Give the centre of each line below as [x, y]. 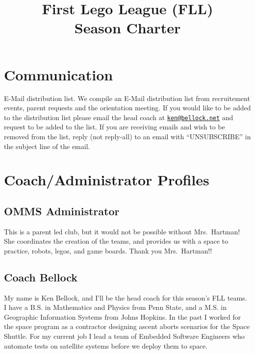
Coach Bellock [41, 277]
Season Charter [127, 28]
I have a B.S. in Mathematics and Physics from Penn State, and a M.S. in [115, 307]
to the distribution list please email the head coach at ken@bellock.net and [119, 117]
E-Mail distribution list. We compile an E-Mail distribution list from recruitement [127, 98]
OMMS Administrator [62, 211]
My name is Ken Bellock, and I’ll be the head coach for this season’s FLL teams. [126, 297]
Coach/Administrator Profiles [107, 180]
